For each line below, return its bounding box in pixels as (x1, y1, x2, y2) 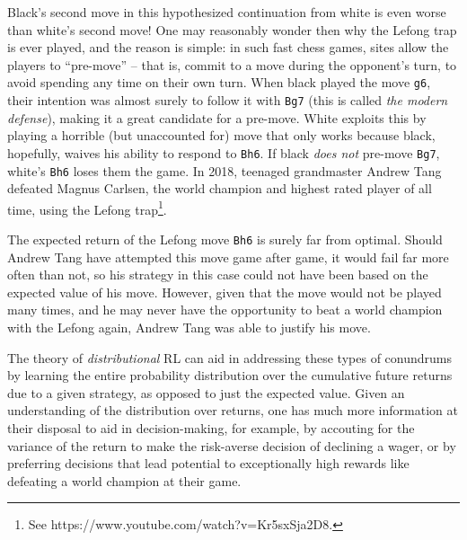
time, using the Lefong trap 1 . (7, 197, 167, 218)
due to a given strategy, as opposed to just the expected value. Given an (7, 383, 405, 402)
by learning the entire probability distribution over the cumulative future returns (7, 366, 453, 385)
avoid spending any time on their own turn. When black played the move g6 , (7, 73, 431, 92)
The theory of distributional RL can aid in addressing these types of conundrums (7, 348, 452, 367)
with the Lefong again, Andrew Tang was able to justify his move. (7, 318, 371, 337)
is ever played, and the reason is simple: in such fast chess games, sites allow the (7, 38, 449, 57)
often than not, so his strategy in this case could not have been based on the (7, 265, 428, 284)
